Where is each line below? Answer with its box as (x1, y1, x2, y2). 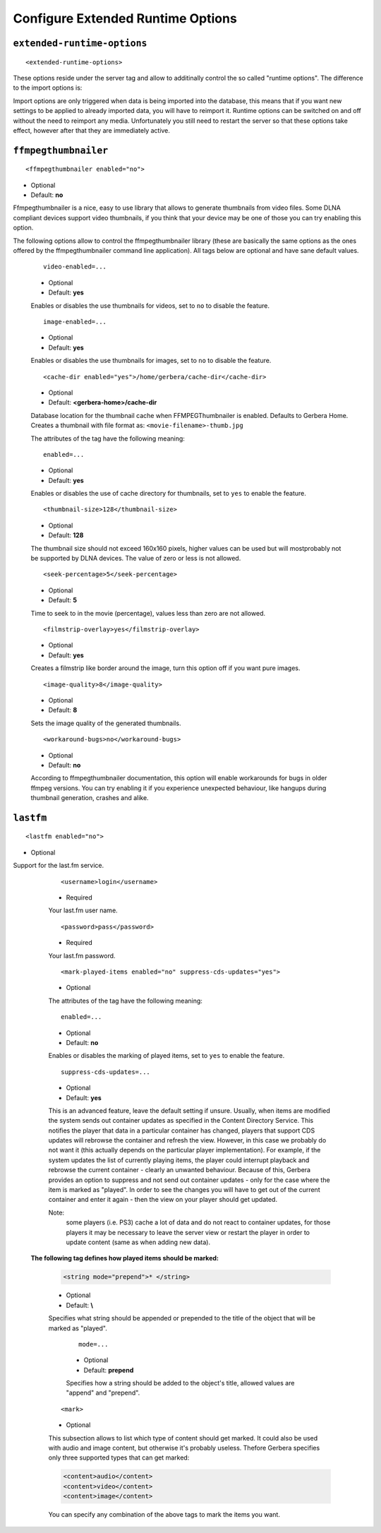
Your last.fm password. (48, 951, 116, 960)
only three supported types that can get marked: (48, 1453, 190, 1462)
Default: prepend (83, 1366, 134, 1374)
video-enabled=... (43, 263, 107, 271)
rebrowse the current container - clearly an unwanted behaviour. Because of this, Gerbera (48, 1166, 310, 1174)
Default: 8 (48, 706, 78, 715)
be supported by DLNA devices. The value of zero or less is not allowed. (30, 554, 241, 563)
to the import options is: (13, 83, 83, 92)
